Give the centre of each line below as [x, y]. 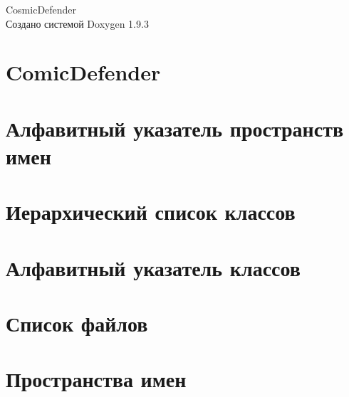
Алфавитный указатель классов [153, 267]
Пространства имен [96, 379]
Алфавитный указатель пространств [175, 128]
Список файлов [77, 323]
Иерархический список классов [151, 212]
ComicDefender [83, 72]
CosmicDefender [41, 9]
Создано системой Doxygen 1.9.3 [77, 23]
